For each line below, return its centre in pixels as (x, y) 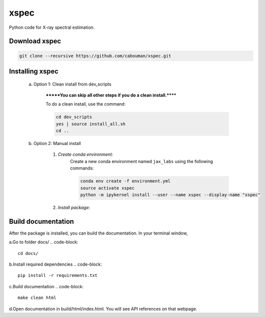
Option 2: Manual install (57, 144)
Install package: (74, 207)
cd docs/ (28, 253)
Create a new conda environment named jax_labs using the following (142, 161)
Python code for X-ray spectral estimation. (52, 27)
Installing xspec (34, 71)
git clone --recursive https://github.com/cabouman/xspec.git (95, 56)
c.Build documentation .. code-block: (46, 286)
